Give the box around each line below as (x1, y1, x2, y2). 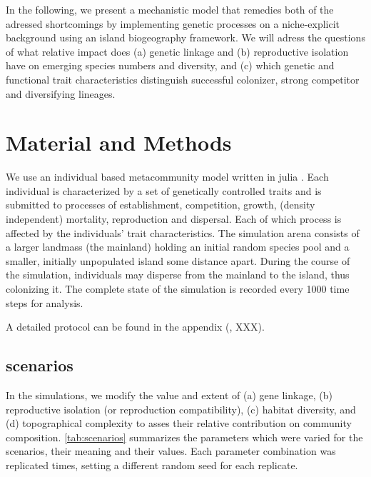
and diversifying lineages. (6, 86, 116, 101)
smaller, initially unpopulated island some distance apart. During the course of (6, 253, 350, 268)
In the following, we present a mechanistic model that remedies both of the (6, 2, 334, 16)
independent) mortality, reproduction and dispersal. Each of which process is (6, 211, 342, 226)
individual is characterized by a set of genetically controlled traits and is (6, 183, 322, 198)
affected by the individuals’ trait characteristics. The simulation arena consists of (6, 225, 360, 240)
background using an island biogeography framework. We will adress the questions (6, 30, 365, 45)
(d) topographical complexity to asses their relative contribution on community (6, 416, 352, 431)
